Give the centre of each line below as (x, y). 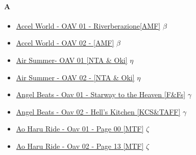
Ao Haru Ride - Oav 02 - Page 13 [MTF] (80, 146)
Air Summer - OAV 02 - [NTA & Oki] (75, 77)
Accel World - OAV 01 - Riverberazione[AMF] (88, 25)
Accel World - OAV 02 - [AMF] (65, 43)
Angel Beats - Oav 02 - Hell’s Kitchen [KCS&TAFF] (98, 111)
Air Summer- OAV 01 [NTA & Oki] (72, 60)
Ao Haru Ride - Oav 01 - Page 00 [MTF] (80, 129)
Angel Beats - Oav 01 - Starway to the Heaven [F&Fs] (101, 94)
